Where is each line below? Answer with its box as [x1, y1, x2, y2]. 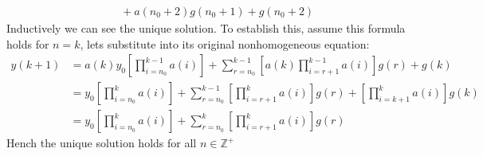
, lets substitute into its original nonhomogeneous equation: [80, 35, 370, 52]
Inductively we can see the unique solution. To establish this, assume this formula [6, 20, 406, 37]
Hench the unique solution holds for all [6, 135, 197, 151]
